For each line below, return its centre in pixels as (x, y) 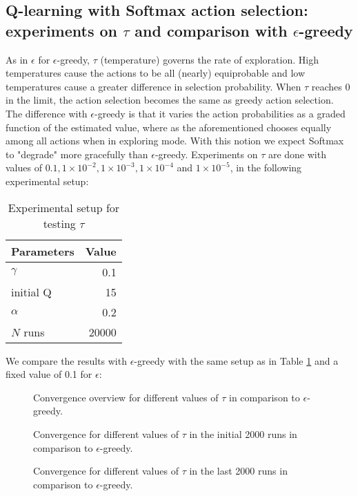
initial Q (31, 292)
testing (59, 223)
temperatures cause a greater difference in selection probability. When (153, 86)
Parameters (43, 251)
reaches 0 (331, 86)
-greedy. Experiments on (206, 154)
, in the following (266, 168)
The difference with (47, 113)
